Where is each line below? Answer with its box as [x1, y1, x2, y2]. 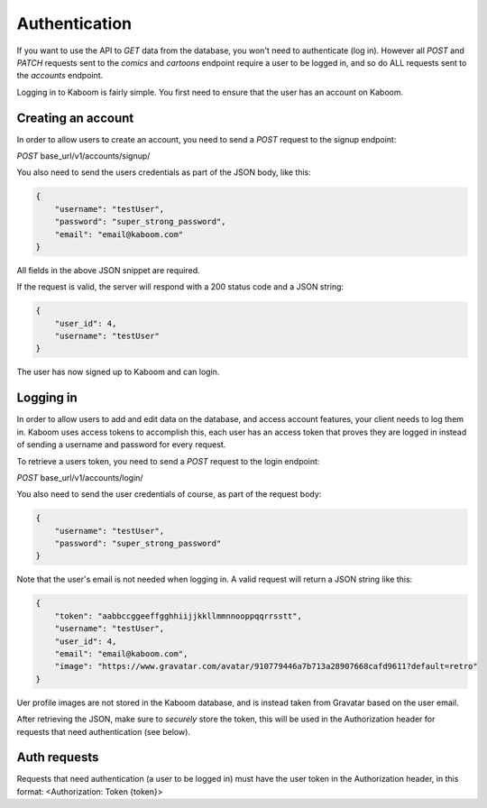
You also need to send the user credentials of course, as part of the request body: [16, 489, 322, 500]
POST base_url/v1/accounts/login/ [16, 472, 143, 482]
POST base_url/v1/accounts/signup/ [16, 151, 151, 161]
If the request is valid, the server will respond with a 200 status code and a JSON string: [16, 281, 345, 292]
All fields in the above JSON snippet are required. [16, 264, 200, 275]
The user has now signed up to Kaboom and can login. [16, 366, 220, 378]
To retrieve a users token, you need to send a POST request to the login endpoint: [16, 455, 320, 466]
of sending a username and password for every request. [16, 439, 226, 450]
